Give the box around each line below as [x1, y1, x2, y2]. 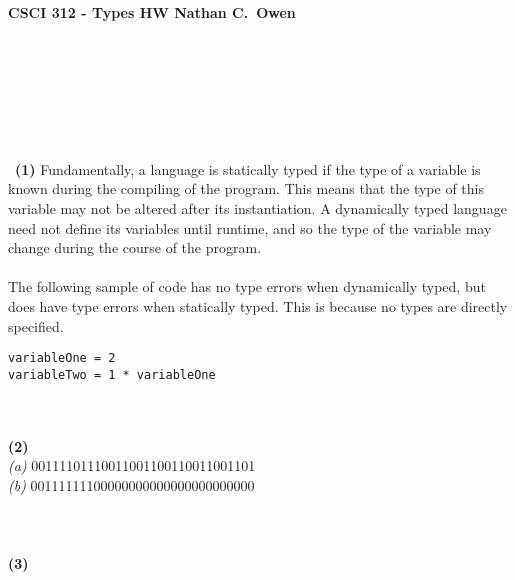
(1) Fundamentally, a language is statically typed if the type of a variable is [15, 158, 481, 179]
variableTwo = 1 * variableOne [8, 367, 216, 382]
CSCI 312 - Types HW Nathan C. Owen [8, 2, 296, 22]
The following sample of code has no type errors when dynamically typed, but [8, 276, 486, 297]
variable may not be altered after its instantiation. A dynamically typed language [8, 197, 507, 218]
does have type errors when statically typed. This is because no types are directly [8, 295, 508, 316]
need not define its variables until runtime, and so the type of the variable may [8, 217, 492, 238]
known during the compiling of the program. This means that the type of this [8, 178, 484, 199]
